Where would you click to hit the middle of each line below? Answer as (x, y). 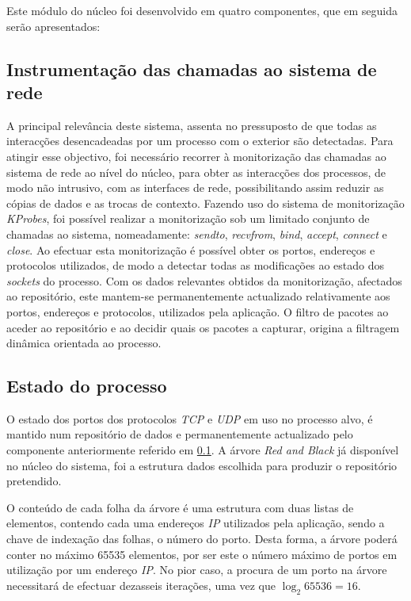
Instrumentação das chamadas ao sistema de (192, 69)
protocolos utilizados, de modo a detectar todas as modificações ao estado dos (195, 265)
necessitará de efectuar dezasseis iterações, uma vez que (141, 585)
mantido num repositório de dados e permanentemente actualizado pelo (180, 434)
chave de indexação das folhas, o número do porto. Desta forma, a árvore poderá (202, 539)
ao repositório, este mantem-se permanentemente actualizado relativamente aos (198, 296)
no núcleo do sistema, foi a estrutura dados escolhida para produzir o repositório (202, 465)
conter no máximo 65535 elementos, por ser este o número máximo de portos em (202, 554)
